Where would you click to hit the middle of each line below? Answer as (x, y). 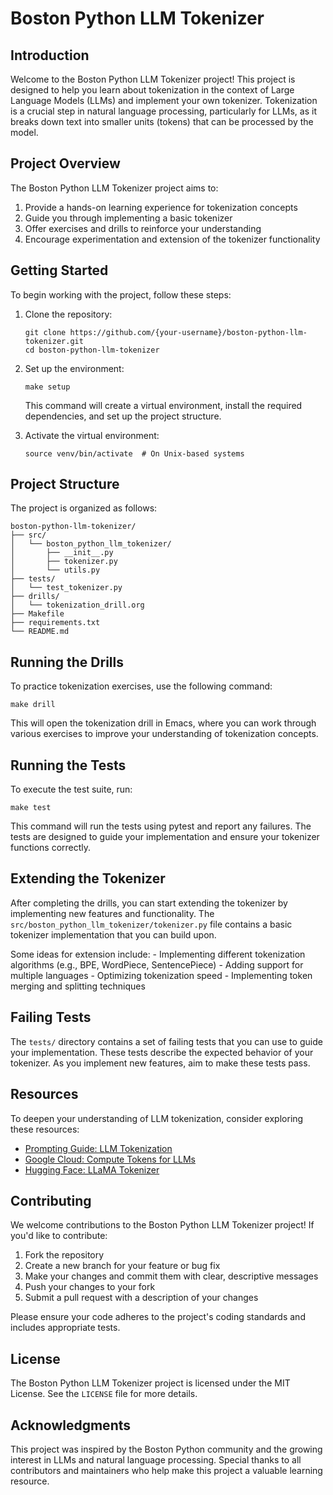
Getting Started (59, 270)
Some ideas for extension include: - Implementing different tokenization (158, 954)
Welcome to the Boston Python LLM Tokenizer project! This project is (153, 79)
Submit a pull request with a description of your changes (141, 1298)
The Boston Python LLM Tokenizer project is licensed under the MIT (150, 1383)
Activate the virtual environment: (92, 435)
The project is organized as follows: (84, 508)
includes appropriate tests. (65, 1328)
